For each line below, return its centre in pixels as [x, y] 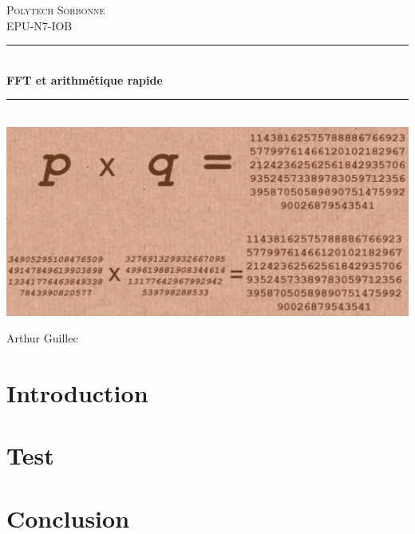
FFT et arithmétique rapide [85, 79]
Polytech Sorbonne [56, 10]
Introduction [77, 393]
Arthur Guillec [42, 338]
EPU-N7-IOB [40, 25]
